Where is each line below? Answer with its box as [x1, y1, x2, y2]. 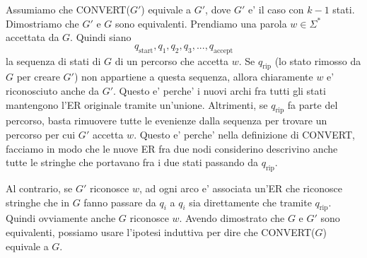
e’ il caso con [247, 2, 304, 16]
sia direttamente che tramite [189, 194, 312, 209]
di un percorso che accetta [115, 53, 229, 68]
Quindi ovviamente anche [6, 211, 116, 225]
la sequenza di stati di [6, 53, 101, 68]
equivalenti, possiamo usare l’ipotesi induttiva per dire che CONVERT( [6, 224, 315, 239]
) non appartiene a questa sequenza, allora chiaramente [74, 69, 313, 84]
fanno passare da [83, 194, 156, 209]
